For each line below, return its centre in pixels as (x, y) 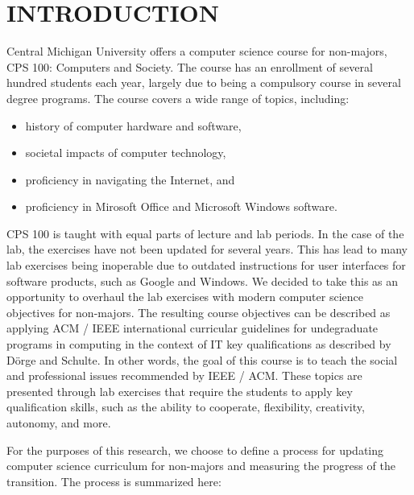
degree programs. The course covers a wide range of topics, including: (178, 98)
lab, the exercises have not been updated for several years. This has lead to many (207, 249)
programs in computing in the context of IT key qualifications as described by (199, 344)
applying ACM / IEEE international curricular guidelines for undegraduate (193, 328)
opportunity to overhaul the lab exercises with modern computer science (185, 297)
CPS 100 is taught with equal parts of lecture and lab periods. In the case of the (205, 233)
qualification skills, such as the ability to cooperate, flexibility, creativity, (186, 407)
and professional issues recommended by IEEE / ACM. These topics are (184, 375)
